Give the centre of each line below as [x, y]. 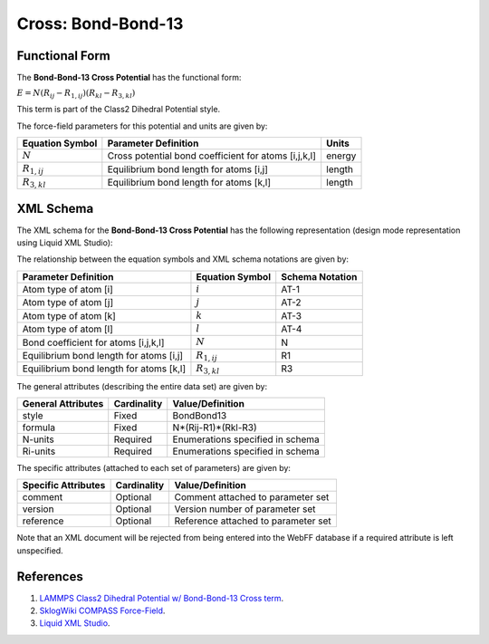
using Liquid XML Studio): [65, 243]
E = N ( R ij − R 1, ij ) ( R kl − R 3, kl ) [76, 94]
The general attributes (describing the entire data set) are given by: [142, 386]
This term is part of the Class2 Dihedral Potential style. [119, 110]
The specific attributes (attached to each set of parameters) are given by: [154, 467]
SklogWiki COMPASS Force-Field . [102, 610]
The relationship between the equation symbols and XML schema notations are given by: [182, 259]
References [50, 577]
